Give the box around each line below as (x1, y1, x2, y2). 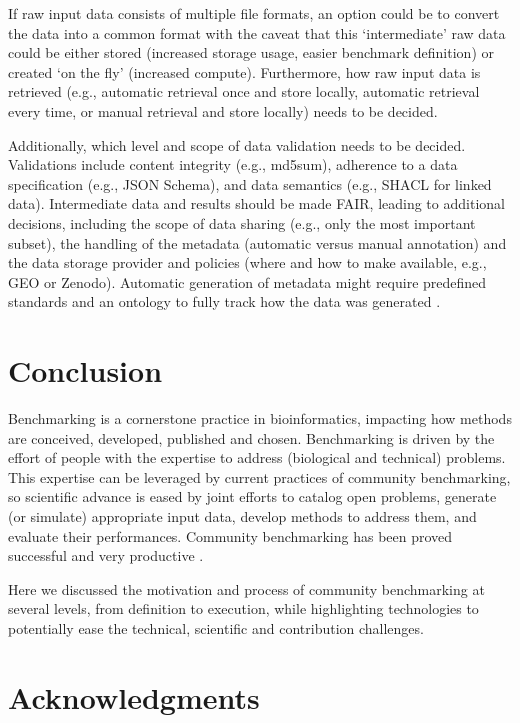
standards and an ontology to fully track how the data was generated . (8, 291, 441, 312)
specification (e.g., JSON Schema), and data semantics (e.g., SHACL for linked (8, 173, 492, 194)
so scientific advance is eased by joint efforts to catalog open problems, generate (8, 486, 497, 507)
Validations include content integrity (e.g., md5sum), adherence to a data (8, 154, 458, 175)
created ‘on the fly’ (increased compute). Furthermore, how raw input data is (8, 61, 481, 82)
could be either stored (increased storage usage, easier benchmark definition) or (8, 42, 494, 63)
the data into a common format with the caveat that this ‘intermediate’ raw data (8, 22, 506, 43)
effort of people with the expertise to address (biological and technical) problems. (8, 447, 506, 468)
